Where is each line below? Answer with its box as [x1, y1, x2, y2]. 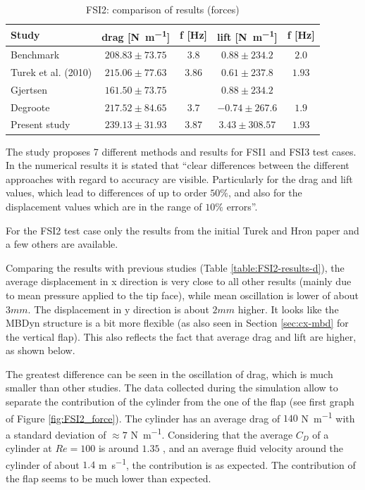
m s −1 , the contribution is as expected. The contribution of [98, 455, 356, 472]
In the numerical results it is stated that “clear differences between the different [6, 158, 349, 172]
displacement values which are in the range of [6, 199, 202, 213]
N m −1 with [301, 408, 355, 425]
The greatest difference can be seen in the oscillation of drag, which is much [6, 366, 333, 381]
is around [98, 441, 139, 456]
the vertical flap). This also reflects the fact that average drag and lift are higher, [6, 329, 357, 344]
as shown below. [6, 343, 75, 358]
